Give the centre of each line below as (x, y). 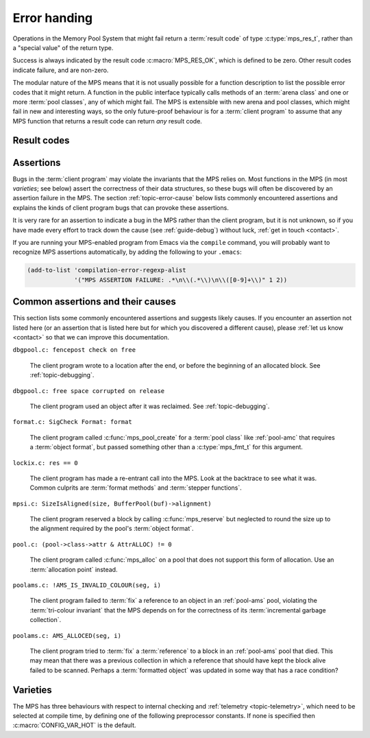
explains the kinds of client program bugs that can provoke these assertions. (121, 207)
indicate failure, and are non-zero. (61, 70)
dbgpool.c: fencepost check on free (74, 350)
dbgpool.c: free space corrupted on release (89, 391)
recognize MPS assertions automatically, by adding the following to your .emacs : (127, 252)
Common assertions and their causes (94, 302)
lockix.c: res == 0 (45, 463)
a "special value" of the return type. (63, 47)
